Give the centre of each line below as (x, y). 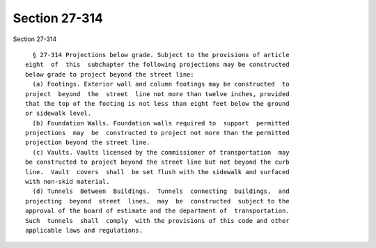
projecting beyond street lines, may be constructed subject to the (157, 201)
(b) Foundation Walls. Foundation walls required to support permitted (161, 123)
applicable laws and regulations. (84, 230)
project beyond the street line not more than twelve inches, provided (157, 94)
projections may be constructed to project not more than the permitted (157, 133)
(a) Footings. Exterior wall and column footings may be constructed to (161, 84)
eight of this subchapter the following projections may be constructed (157, 65)
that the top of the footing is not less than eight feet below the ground (157, 103)
